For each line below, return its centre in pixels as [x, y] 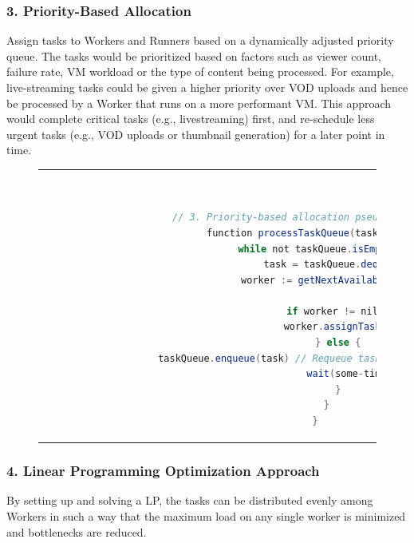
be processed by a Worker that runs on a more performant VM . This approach [199, 103]
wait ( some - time [347, 374]
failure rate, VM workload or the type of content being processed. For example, [200, 71]
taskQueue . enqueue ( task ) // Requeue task [270, 358]
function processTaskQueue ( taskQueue [307, 233]
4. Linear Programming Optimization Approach [163, 471]
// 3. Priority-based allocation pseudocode [292, 218]
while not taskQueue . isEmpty [315, 249]
